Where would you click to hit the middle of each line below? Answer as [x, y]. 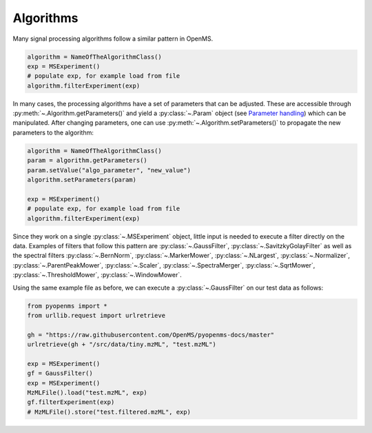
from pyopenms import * [68, 306]
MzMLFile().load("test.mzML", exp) [87, 393]
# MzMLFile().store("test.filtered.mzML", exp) [109, 412]
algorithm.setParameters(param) [82, 180]
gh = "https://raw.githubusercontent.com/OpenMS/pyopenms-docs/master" [151, 335]
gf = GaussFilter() [60, 373]
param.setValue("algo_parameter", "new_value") [109, 170]
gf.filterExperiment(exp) [71, 402]
